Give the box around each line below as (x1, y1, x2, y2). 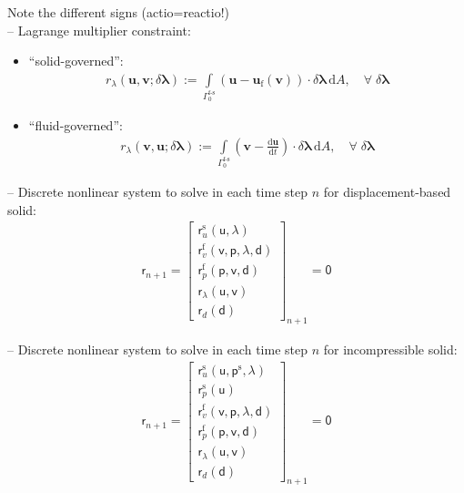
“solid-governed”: (28, 51, 124, 70)
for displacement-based (323, 182, 451, 201)
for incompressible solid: (323, 340, 458, 359)
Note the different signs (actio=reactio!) (7, 3, 230, 21)
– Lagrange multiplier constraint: (7, 20, 191, 39)
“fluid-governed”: (28, 116, 123, 135)
